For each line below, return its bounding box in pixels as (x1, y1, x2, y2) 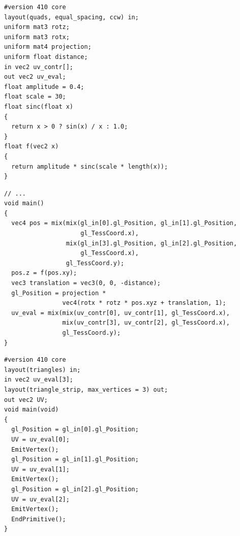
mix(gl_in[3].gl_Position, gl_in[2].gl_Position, (66, 239, 237, 247)
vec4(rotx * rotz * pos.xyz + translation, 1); (62, 299, 226, 307)
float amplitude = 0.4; (4, 83, 84, 90)
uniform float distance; (4, 53, 88, 60)
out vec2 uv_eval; (4, 73, 66, 81)
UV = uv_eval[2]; (11, 495, 70, 503)
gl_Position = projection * (11, 289, 106, 297)
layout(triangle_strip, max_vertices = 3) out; (4, 386, 168, 393)
